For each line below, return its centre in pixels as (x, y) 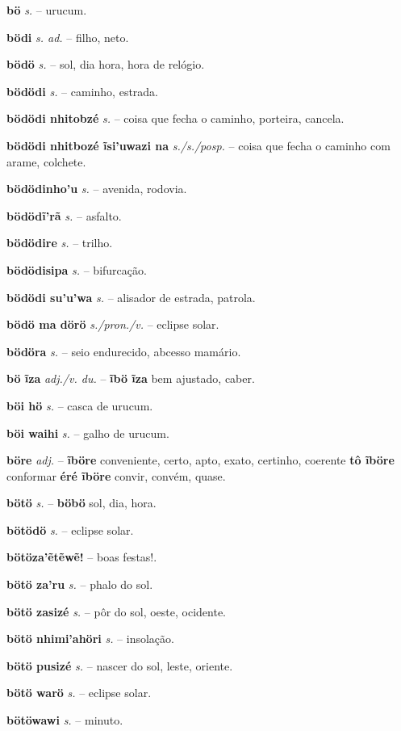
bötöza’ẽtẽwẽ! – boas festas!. (82, 557)
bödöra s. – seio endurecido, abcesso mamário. (124, 351)
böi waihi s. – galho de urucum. (88, 433)
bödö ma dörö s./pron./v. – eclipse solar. (113, 324)
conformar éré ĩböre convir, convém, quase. (116, 475)
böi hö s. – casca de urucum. (80, 405)
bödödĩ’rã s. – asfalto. (64, 215)
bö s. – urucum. (47, 10)
